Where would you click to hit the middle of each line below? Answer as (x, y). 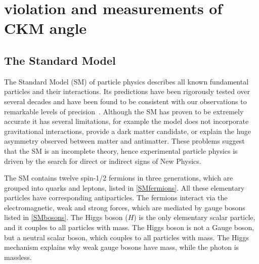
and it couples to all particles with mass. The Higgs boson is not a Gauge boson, (129, 227)
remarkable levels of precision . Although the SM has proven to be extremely (124, 111)
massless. (18, 257)
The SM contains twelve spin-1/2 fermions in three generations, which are (119, 178)
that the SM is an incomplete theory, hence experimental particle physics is (121, 150)
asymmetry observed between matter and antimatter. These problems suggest (124, 141)
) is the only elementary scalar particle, (195, 217)
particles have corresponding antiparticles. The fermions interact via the (116, 197)
